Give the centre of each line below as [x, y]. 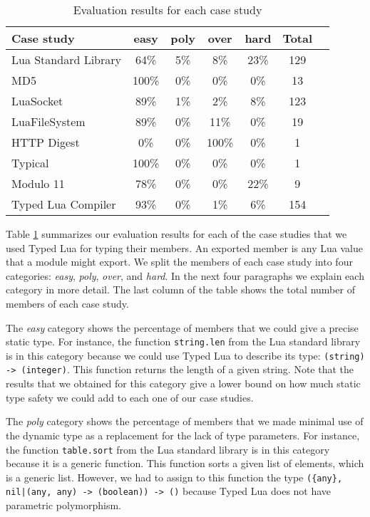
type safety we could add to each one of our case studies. [130, 397]
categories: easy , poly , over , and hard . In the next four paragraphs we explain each [185, 275]
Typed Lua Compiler [64, 204]
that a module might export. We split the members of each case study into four [179, 262]
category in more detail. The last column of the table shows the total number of [180, 289]
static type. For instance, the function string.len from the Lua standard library [183, 341]
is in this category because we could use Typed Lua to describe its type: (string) [185, 355]
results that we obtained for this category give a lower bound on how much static [183, 383]
